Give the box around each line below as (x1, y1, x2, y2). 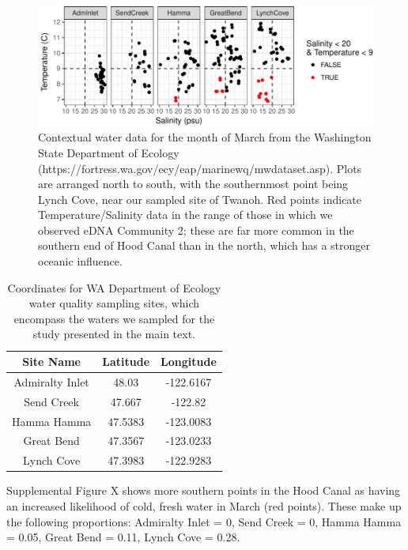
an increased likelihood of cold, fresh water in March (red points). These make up (6, 497, 402, 514)
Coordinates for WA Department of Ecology (7, 279, 221, 296)
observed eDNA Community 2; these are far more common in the (38, 221, 354, 238)
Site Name (22, 353, 81, 370)
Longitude (161, 353, 217, 370)
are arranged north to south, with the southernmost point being (38, 175, 349, 192)
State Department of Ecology (38, 144, 179, 160)
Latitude (102, 353, 150, 370)
